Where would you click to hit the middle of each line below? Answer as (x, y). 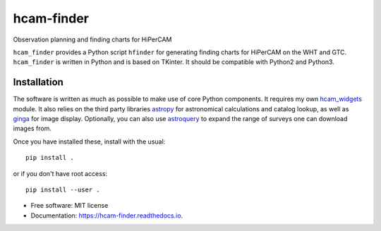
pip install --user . (63, 189)
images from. (32, 129)
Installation (38, 82)
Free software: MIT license (69, 206)
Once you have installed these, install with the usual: (89, 142)
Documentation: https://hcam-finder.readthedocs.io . (107, 216)
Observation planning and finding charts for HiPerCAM (92, 39)
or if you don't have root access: (60, 173)
